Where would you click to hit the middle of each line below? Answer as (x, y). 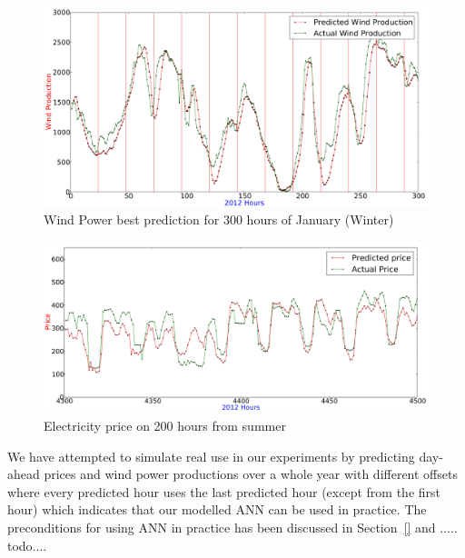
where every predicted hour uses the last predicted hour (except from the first (224, 491)
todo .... (27, 545)
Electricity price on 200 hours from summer (165, 426)
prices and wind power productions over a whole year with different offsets (251, 474)
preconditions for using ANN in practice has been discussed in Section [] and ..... (232, 527)
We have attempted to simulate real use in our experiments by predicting (211, 456)
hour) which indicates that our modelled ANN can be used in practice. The (217, 509)
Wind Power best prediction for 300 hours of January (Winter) (219, 219)
